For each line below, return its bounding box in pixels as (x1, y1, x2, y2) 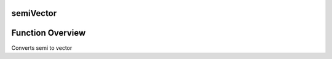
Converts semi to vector (11, 44, 73, 52)
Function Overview (11, 28, 86, 38)
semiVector (11, 8, 57, 18)
